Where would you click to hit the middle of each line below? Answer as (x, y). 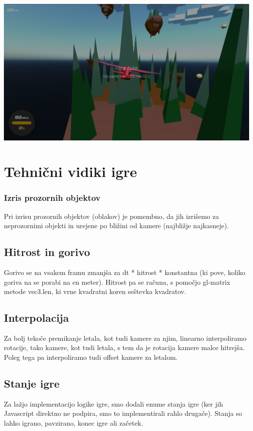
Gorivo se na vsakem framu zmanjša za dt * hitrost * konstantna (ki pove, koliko (125, 272)
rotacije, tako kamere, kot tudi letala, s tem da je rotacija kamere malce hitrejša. (124, 347)
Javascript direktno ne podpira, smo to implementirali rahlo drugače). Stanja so (123, 413)
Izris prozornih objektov (52, 198)
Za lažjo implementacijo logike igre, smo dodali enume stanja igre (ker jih (114, 403)
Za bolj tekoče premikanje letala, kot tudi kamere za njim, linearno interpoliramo (125, 338)
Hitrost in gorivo (47, 252)
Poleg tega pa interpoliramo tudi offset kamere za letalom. (91, 357)
